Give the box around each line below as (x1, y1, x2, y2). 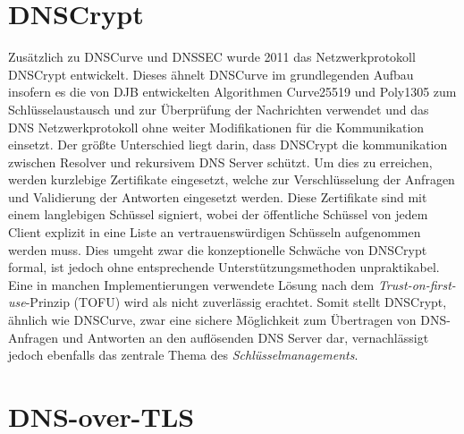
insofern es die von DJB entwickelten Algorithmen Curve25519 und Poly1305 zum (8, 82, 457, 101)
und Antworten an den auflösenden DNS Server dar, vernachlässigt (62, 328, 429, 346)
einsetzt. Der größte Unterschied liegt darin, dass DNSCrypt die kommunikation (8, 135, 448, 154)
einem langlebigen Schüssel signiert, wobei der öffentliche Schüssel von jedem (8, 205, 428, 224)
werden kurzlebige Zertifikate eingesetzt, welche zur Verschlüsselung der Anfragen (8, 170, 455, 189)
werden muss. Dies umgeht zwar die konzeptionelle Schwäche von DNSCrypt (8, 240, 427, 259)
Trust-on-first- (377, 275, 456, 294)
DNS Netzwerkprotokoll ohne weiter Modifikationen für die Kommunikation (8, 117, 425, 136)
